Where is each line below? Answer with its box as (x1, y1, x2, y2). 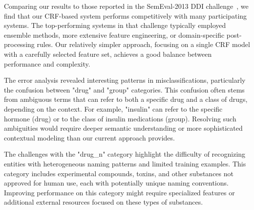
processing (4, 39, 35, 49)
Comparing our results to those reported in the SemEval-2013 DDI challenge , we (4, 1, 249, 11)
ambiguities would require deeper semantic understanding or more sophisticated (4, 123, 243, 133)
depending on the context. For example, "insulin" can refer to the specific (4, 103, 223, 114)
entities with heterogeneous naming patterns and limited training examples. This (4, 158, 246, 168)
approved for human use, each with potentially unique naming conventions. (4, 178, 229, 188)
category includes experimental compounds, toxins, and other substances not (4, 168, 233, 178)
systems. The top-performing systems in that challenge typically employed (4, 20, 226, 30)
